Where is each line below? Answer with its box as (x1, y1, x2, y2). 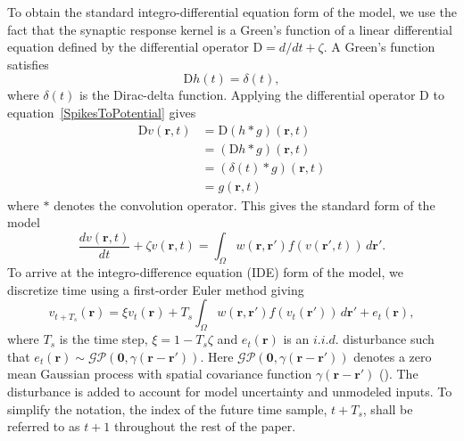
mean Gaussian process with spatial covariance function (7, 364, 312, 383)
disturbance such (343, 330, 435, 348)
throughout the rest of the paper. (113, 417, 296, 436)
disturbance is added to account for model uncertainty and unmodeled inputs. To (7, 381, 452, 400)
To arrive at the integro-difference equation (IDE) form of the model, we (7, 263, 403, 282)
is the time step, (59, 330, 148, 348)
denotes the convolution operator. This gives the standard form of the (54, 195, 435, 214)
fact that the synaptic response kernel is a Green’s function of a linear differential (7, 20, 452, 38)
